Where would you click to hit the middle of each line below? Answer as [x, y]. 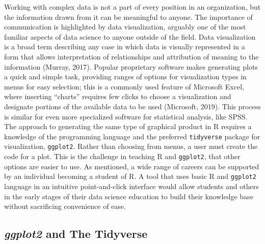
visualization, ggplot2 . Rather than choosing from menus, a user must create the [131, 146]
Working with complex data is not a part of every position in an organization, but [132, 7]
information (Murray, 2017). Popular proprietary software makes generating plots [131, 66]
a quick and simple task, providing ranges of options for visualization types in [125, 77]
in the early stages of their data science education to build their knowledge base [129, 196]
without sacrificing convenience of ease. [65, 206]
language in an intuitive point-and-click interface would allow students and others [131, 186]
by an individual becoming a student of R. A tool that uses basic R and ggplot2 [130, 176]
